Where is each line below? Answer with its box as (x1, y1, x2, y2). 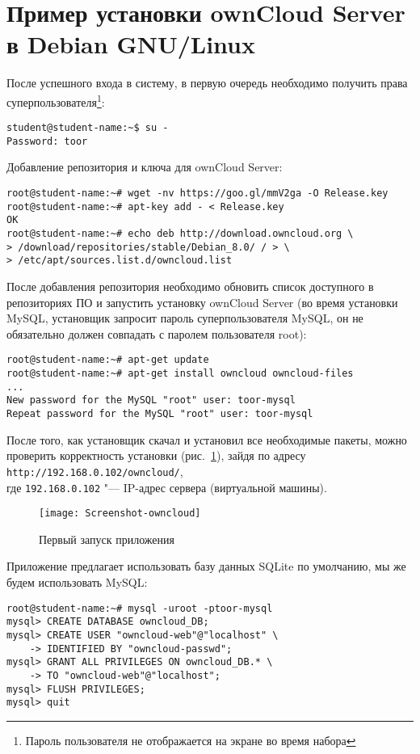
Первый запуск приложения (39, 530, 174, 547)
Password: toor (6, 135, 88, 147)
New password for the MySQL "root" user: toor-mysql (6, 394, 296, 406)
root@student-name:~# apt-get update (6, 354, 209, 366)
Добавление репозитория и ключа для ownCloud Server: (6, 158, 283, 175)
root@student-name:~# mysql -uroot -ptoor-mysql (6, 602, 273, 614)
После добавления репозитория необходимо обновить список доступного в (6, 278, 374, 294)
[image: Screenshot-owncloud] (39, 508, 201, 520)
